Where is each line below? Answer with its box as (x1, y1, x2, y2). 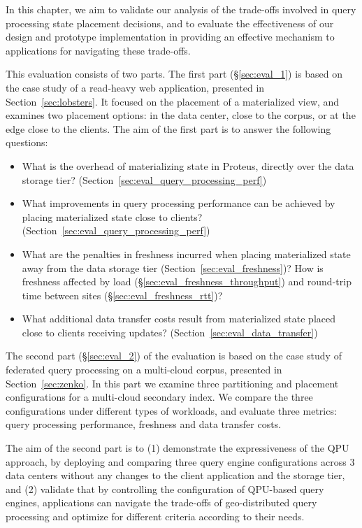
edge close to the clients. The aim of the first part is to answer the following (6, 121, 331, 136)
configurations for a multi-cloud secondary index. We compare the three (6, 390, 313, 404)
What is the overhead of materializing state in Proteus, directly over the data (22, 158, 354, 173)
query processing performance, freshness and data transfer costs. (6, 417, 282, 431)
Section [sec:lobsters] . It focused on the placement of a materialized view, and (6, 94, 340, 108)
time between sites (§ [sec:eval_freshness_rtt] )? (22, 287, 223, 302)
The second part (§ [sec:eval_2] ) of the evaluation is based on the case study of (6, 348, 342, 363)
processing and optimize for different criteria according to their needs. (6, 509, 305, 523)
